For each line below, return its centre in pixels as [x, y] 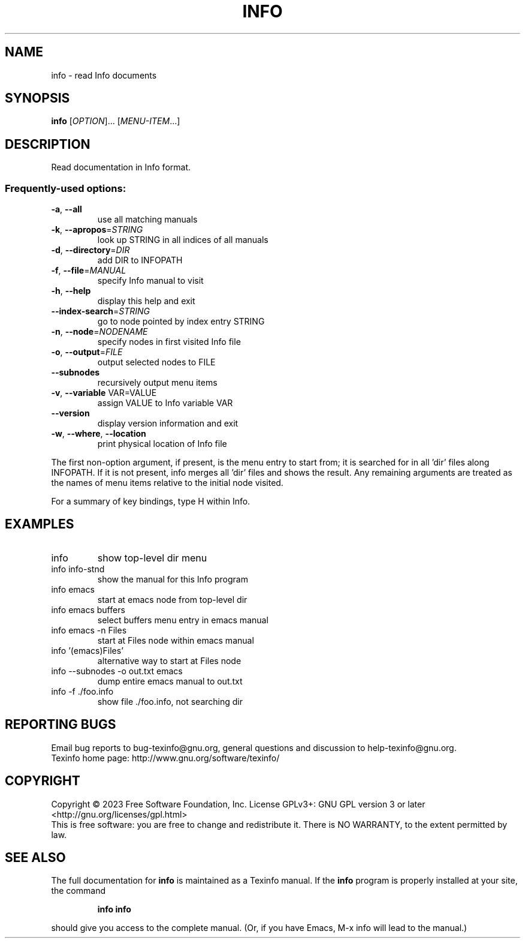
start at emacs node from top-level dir [172, 599]
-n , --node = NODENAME [99, 332]
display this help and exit [146, 301]
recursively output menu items [157, 383]
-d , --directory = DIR [90, 250]
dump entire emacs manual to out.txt [170, 681]
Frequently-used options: [66, 188]
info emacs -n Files [89, 630]
